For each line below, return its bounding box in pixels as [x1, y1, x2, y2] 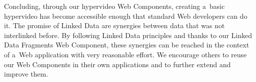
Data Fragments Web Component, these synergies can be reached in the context [4, 40, 250, 50]
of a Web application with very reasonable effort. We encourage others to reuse [4, 49, 247, 59]
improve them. [4, 69, 48, 79]
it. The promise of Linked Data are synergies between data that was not [4, 20, 225, 31]
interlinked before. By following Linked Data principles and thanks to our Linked [4, 30, 252, 40]
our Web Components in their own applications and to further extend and [4, 59, 231, 69]
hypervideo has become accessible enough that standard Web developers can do [4, 10, 248, 21]
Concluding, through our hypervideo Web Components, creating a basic [4, 1, 225, 11]
